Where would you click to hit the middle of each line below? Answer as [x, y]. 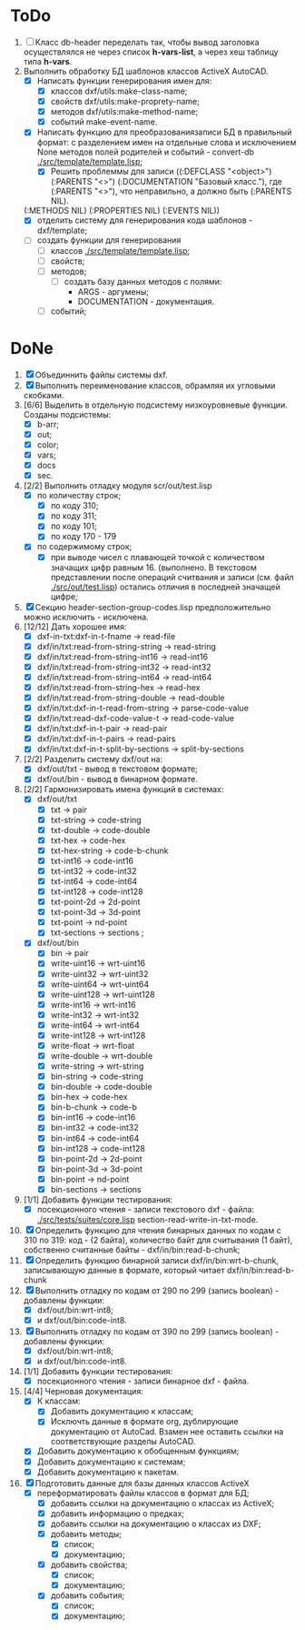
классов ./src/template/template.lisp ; [120, 250]
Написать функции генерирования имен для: [124, 80]
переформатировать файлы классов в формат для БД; [143, 1493]
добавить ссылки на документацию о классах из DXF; [156, 1524]
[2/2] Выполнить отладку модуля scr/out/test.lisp [118, 486]
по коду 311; [74, 516]
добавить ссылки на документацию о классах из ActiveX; [162, 1503]
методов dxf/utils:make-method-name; [124, 112]
